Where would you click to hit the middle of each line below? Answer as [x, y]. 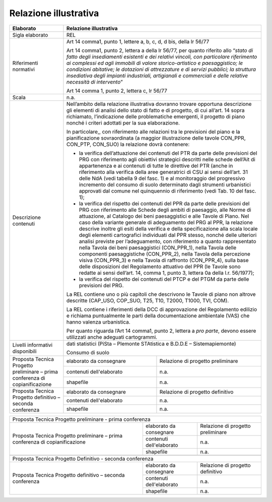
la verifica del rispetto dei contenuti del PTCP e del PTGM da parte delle [164, 279]
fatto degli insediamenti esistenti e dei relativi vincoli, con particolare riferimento [162, 56]
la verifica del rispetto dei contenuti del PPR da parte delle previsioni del [164, 203]
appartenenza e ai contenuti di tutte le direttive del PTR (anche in [156, 165]
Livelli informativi [32, 345]
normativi [24, 69]
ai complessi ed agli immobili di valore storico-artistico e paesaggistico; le [155, 63]
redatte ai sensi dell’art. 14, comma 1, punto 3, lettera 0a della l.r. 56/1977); [166, 273]
